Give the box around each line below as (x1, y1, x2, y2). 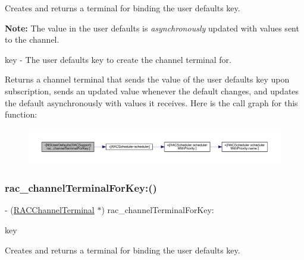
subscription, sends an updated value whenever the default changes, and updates (5, 84, 299, 97)
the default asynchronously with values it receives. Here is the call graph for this (5, 96, 298, 109)
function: (5, 108, 37, 121)
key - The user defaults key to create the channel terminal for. (5, 53, 231, 65)
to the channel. (5, 33, 59, 46)
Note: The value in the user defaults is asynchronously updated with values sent (5, 21, 299, 34)
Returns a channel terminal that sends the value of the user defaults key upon (5, 73, 290, 85)
